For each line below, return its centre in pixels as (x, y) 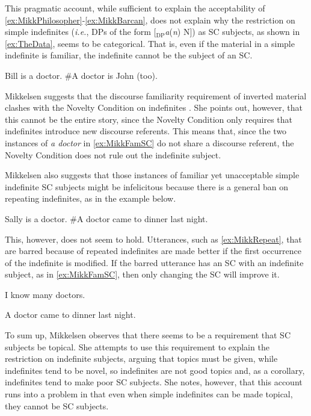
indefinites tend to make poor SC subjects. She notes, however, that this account (154, 382)
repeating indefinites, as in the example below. (91, 198)
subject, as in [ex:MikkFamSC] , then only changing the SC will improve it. (142, 274)
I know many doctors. (45, 294)
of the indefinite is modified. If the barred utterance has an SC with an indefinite (154, 262)
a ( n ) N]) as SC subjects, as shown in (232, 32)
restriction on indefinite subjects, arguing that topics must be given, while (141, 359)
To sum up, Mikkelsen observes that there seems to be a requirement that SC (148, 335)
